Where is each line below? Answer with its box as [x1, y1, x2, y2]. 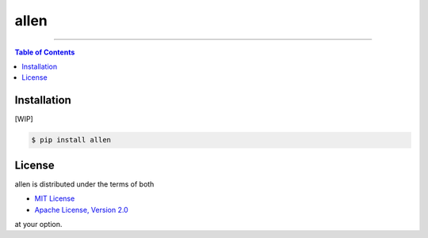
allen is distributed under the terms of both [14, 179, 155, 189]
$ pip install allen [31, 135, 111, 145]
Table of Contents [14, 47, 75, 57]
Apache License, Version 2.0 [34, 205, 128, 214]
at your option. [14, 219, 63, 229]
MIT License [34, 194, 75, 203]
